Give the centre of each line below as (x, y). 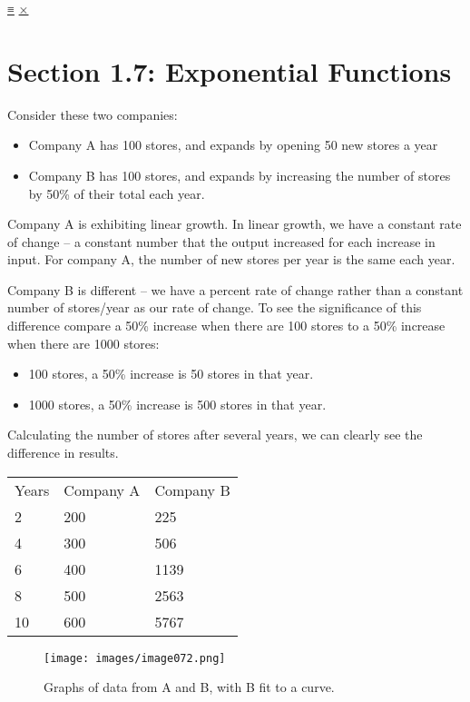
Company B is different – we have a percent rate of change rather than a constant (235, 289)
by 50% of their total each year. (117, 193)
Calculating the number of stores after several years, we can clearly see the (215, 435)
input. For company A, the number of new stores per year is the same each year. (231, 259)
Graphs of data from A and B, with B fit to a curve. (189, 687)
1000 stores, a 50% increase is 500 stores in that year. (177, 404)
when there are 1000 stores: (83, 343)
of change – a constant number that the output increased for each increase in (221, 241)
